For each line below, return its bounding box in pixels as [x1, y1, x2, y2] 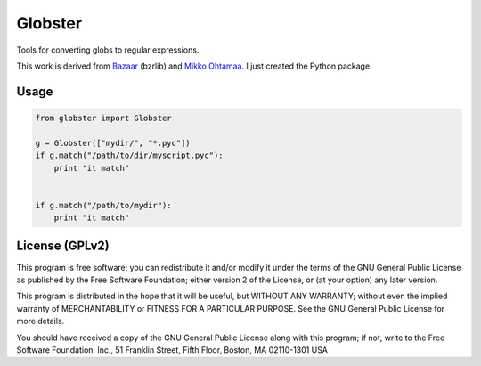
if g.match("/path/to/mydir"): [35, 200, 173, 210]
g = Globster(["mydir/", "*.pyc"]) [35, 138, 191, 148]
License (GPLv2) [16, 239, 110, 254]
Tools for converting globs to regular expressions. [16, 45, 200, 55]
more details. [16, 316, 65, 327]
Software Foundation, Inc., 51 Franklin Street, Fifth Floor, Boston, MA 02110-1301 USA [16, 344, 329, 355]
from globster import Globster [35, 112, 173, 123]
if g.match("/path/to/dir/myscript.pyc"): [35, 150, 224, 160]
